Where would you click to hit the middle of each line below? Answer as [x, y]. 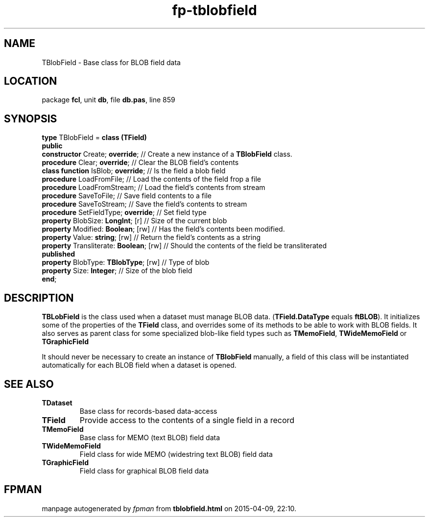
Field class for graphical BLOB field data [144, 471]
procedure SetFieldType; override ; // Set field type [124, 213]
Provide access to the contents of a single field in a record [187, 420]
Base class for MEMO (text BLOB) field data [150, 437]
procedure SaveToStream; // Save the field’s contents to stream [144, 204]
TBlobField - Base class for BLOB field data [111, 62]
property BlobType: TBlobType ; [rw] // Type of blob [126, 262]
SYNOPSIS [31, 118]
